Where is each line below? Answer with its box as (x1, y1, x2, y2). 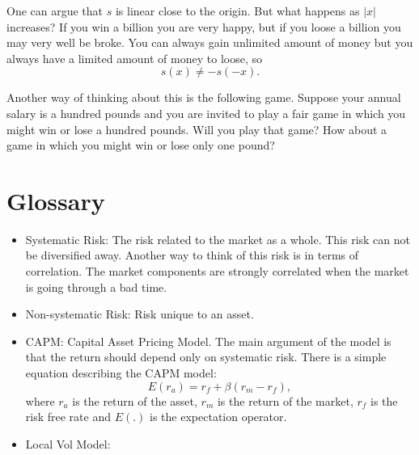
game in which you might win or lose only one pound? (6, 137, 275, 154)
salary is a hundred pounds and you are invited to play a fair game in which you (6, 104, 406, 121)
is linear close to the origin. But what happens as (115, 2, 360, 19)
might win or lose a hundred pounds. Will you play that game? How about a (6, 120, 387, 137)
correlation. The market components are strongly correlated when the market (25, 263, 409, 280)
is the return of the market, (217, 392, 353, 409)
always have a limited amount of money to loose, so (6, 49, 262, 66)
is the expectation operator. (150, 408, 287, 425)
